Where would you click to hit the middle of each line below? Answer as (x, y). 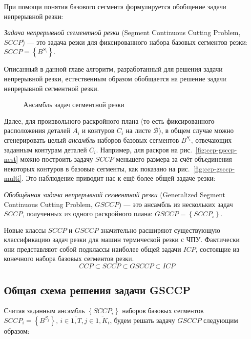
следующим (221, 320)
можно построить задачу (57, 159)
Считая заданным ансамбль (44, 311)
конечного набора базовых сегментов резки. (69, 258)
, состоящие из (218, 249)
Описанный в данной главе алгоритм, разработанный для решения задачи (113, 69)
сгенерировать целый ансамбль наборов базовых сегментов (92, 140)
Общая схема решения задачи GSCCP (97, 290)
